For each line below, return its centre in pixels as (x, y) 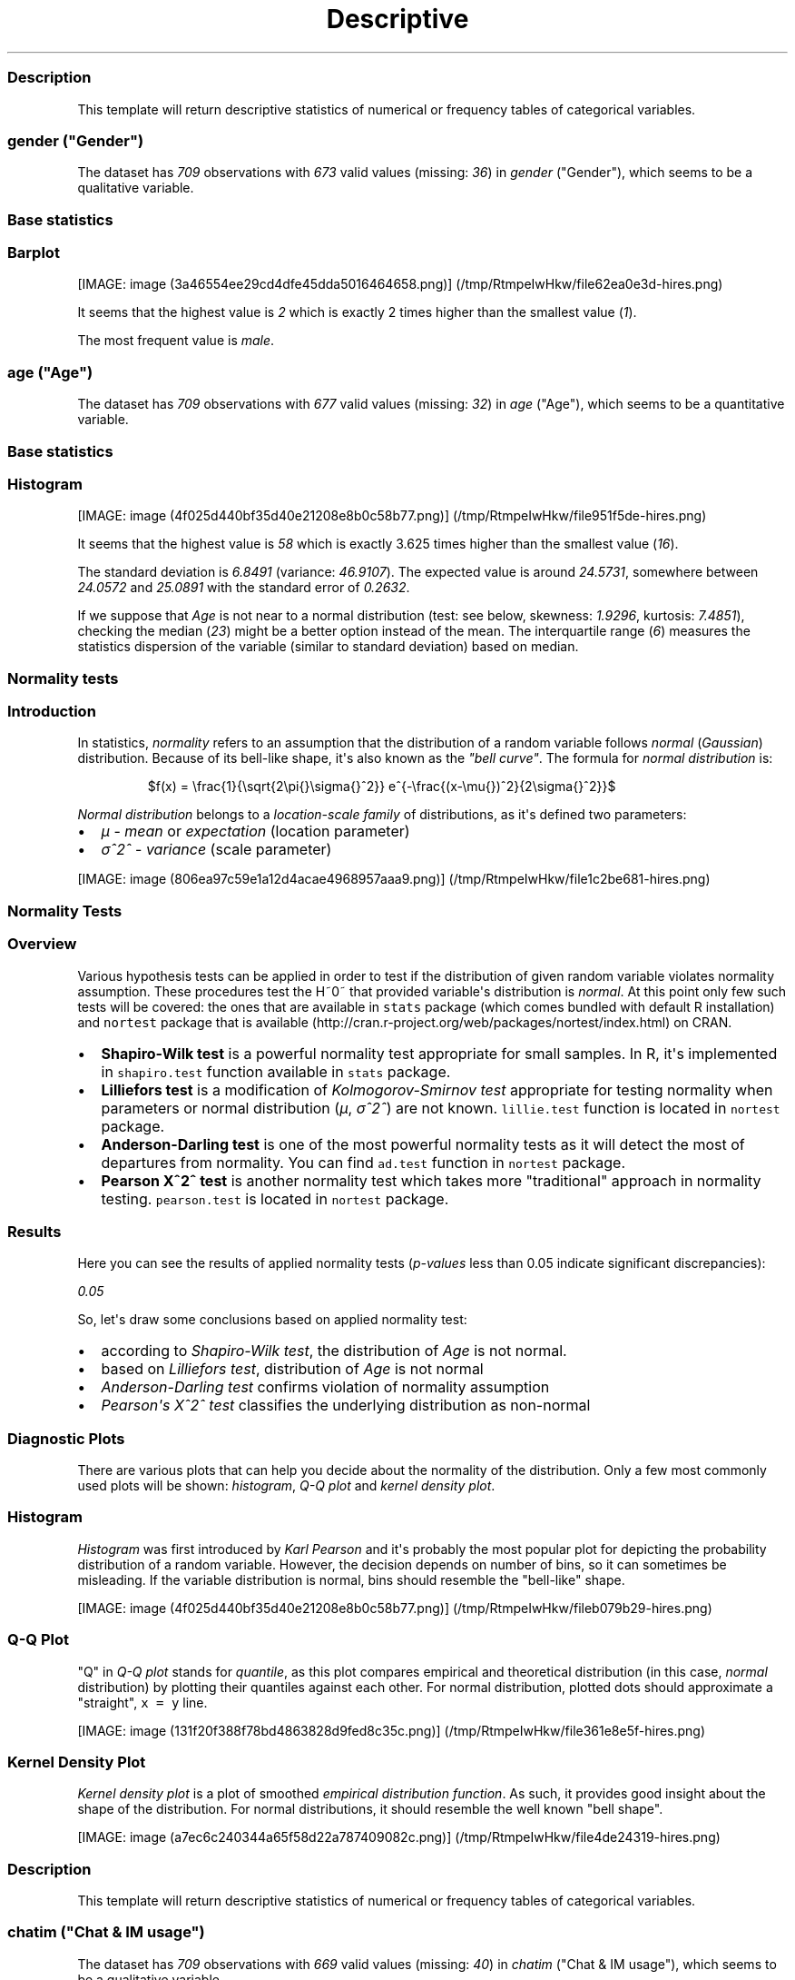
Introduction (52, 711)
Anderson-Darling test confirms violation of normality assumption (325, 1387)
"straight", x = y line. (142, 1702)
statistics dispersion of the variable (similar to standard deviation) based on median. (328, 647)
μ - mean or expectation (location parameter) (255, 832)
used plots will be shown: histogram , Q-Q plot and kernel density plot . (286, 1485)
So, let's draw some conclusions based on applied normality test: (272, 1320)
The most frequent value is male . (176, 341)
